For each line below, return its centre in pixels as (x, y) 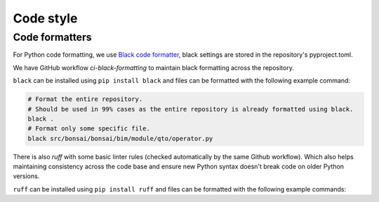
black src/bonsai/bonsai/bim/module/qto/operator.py (120, 138)
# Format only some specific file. (89, 129)
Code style (45, 18)
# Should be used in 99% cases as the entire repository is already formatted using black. (191, 109)
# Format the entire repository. (85, 99)
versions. (26, 176)
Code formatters (52, 37)
